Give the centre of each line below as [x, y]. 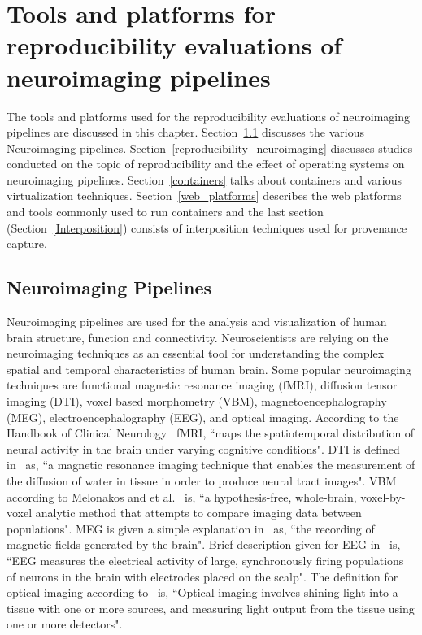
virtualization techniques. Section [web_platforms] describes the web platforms [204, 196]
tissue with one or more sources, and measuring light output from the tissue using [211, 608]
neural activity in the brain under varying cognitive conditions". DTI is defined [203, 448]
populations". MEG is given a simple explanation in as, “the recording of [191, 528]
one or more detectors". [65, 624]
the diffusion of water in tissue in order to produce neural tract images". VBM [202, 480]
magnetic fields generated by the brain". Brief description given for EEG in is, [204, 544]
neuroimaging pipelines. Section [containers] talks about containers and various [204, 179]
